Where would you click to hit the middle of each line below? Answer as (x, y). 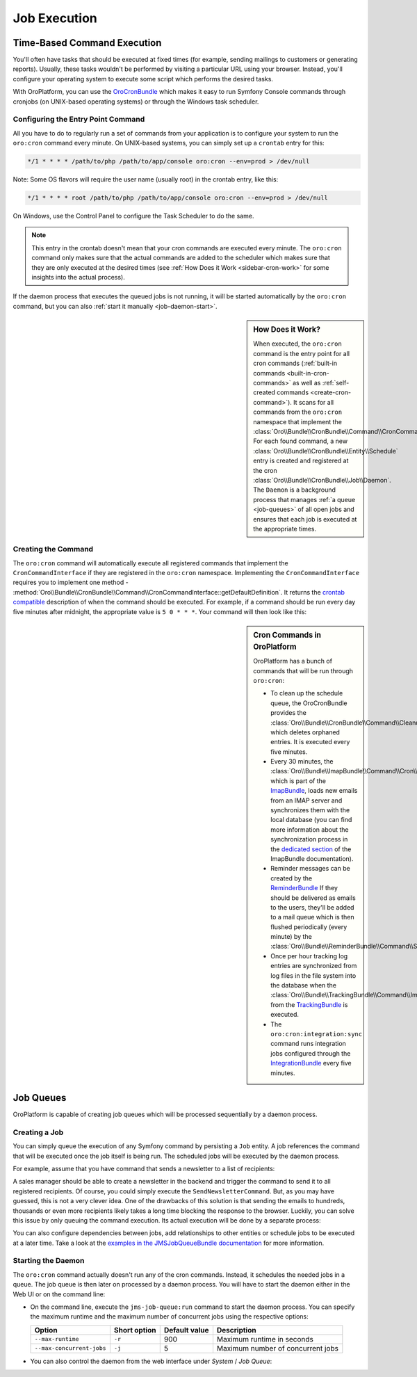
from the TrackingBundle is (309, 1004)
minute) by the (291, 937)
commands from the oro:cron (298, 412)
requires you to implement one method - (71, 582)
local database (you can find (311, 820)
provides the (289, 713)
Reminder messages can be (310, 869)
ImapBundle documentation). (312, 858)
